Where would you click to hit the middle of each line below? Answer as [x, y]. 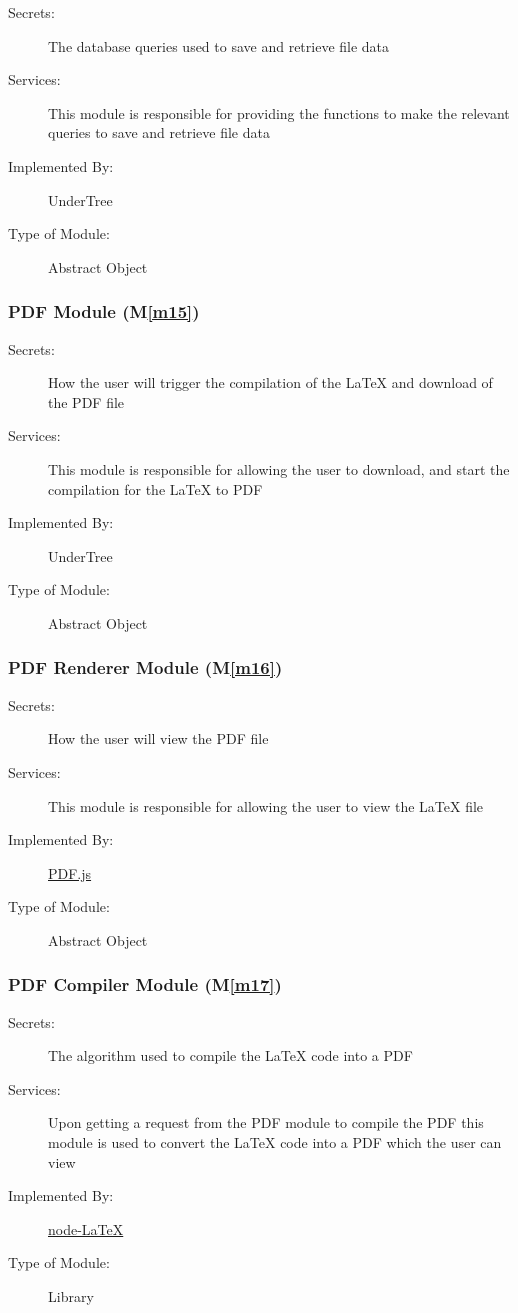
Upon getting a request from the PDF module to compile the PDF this [266, 1122]
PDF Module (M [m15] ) [104, 311]
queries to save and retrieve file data [159, 132]
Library [71, 1296]
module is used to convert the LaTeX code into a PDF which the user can [275, 1142]
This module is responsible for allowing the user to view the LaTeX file [266, 805]
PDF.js [70, 872]
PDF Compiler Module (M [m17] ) [145, 984]
